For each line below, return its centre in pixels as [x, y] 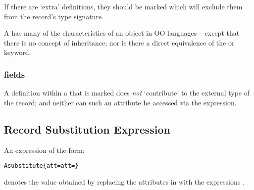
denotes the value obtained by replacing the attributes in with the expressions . [124, 181]
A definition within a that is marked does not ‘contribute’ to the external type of [127, 93]
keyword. [18, 52]
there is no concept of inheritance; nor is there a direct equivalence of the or [119, 42]
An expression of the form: [44, 150]
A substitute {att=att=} [41, 166]
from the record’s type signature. [54, 16]
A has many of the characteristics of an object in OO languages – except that [122, 33]
